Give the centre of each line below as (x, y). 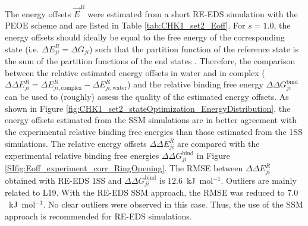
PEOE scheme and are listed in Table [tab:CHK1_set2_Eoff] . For (125, 25)
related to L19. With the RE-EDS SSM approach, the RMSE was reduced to (145, 192)
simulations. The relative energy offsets (76, 143)
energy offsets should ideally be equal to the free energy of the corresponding (145, 37)
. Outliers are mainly (259, 180)
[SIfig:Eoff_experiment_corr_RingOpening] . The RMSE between (124, 168)
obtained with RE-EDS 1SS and (63, 180)
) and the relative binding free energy (195, 84)
